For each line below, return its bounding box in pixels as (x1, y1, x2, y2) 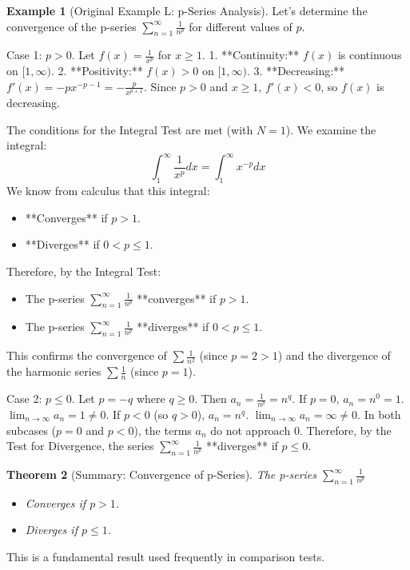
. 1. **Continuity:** (201, 46, 300, 63)
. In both (357, 406, 401, 423)
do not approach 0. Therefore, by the (210, 421, 392, 438)
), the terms (133, 421, 192, 438)
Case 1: (6, 46, 42, 63)
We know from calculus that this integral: (6, 182, 210, 199)
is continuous (337, 46, 402, 63)
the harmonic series (6, 363, 102, 380)
